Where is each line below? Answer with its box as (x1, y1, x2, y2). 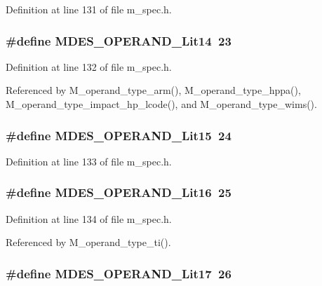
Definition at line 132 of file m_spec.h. (6, 59, 172, 74)
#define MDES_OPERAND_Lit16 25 (6, 184, 232, 201)
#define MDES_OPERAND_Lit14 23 (6, 32, 232, 49)
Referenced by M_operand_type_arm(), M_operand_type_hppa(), (6, 83, 301, 97)
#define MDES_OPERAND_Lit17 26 (6, 264, 232, 282)
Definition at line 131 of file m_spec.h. (6, 2, 172, 16)
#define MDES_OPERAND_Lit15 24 (6, 126, 232, 144)
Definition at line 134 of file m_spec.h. (6, 211, 172, 226)
